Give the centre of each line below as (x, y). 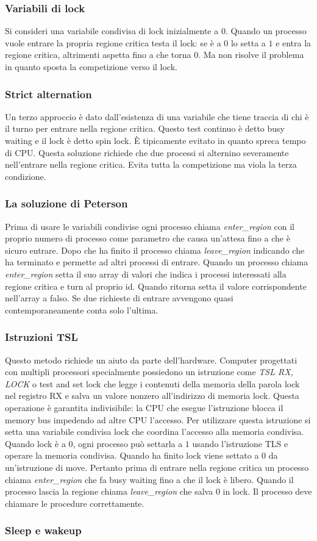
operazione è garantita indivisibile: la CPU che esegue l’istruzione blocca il (144, 407)
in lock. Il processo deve (267, 491)
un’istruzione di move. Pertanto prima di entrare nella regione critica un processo (157, 467)
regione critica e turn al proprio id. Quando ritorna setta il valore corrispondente (156, 286)
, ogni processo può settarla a (128, 443)
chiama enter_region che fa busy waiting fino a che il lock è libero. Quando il (149, 479)
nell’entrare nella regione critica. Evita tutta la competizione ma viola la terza (151, 164)
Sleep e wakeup (43, 530)
